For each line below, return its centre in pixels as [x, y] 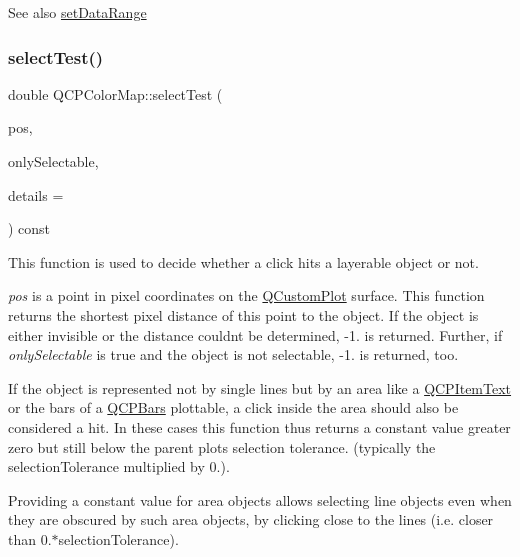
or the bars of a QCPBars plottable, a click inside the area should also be [233, 407]
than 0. [30, 538]
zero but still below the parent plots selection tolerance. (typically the [222, 446]
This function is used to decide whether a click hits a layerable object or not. [243, 261]
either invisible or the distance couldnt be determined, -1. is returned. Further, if [255, 334]
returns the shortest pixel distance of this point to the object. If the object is [243, 314]
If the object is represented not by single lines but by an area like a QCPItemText [260, 387]
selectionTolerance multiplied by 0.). [119, 466]
